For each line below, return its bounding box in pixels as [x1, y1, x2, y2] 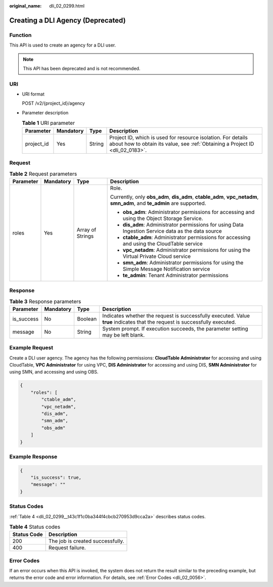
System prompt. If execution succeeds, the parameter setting [102, 325, 248, 332]
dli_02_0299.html [49, 3, 85, 9]
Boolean [77, 315, 97, 322]
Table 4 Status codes [9, 523, 61, 530]
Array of [76, 226, 97, 233]
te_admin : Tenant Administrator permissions [122, 272, 229, 279]
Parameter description [22, 109, 69, 116]
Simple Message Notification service [122, 265, 210, 273]
